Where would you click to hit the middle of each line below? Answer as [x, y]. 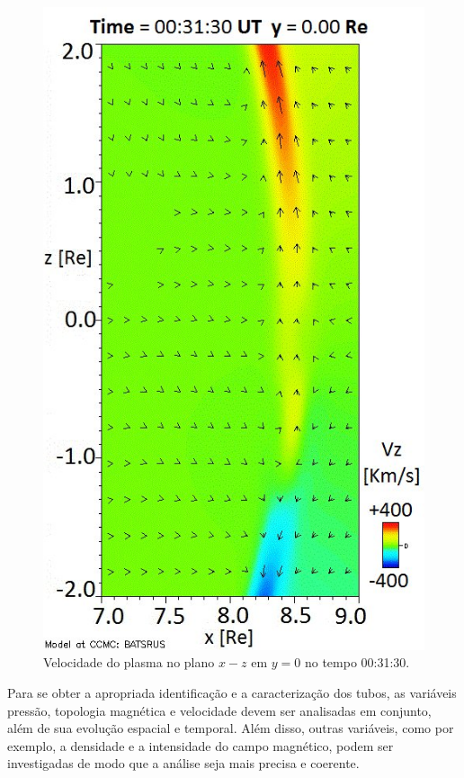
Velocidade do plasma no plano [129, 662]
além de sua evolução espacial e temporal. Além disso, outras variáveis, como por [231, 728]
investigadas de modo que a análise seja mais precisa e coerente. [183, 763]
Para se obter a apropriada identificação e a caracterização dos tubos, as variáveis [232, 692]
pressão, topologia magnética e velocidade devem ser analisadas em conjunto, [219, 710]
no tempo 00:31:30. [357, 662]
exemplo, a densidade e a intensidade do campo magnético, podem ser [201, 745]
